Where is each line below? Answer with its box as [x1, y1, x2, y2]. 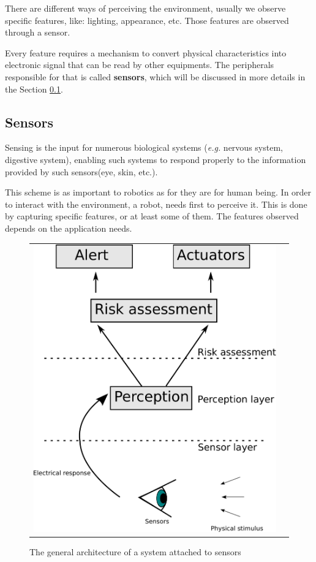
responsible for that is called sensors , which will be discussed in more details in [5, 70, 306, 83]
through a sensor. [5, 26, 70, 39]
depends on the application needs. [5, 221, 132, 234]
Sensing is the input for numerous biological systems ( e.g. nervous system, [5, 141, 283, 154]
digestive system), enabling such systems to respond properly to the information [5, 153, 306, 165]
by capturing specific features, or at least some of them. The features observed [5, 210, 299, 222]
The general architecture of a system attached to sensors [29, 545, 241, 558]
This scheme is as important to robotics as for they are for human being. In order [5, 186, 312, 199]
